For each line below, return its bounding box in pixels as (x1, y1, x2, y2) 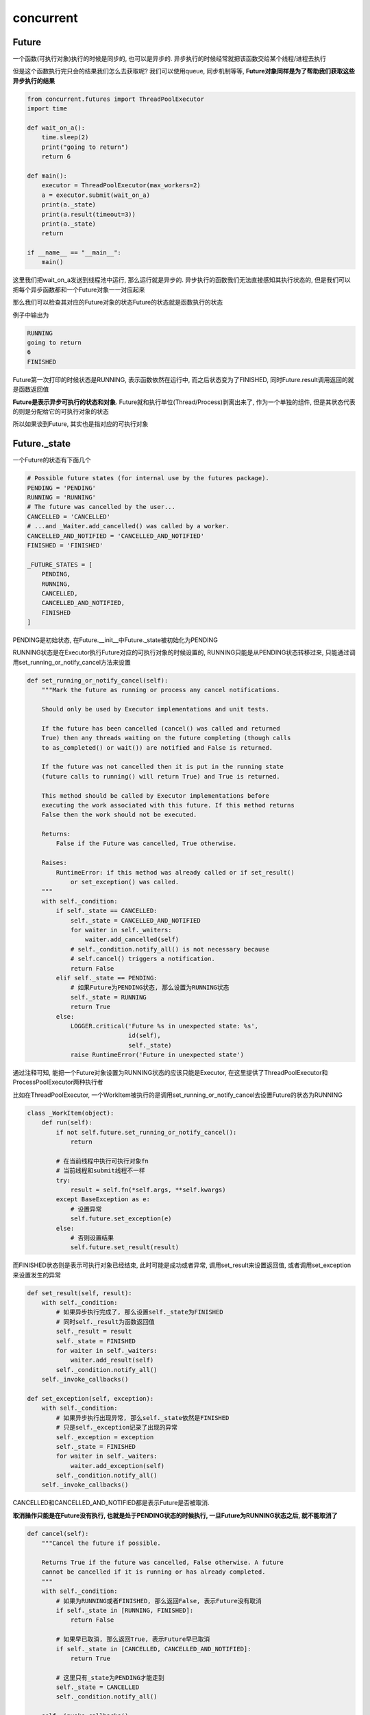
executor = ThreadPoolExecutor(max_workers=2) (41, 182, 201, 189)
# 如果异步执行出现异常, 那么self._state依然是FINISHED (56, 1414, 230, 1421)
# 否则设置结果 (70, 1233, 114, 1242)
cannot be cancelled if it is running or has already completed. (41, 1568, 266, 1576)
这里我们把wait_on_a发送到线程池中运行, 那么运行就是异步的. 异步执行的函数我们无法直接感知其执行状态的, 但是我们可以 (12, 276, 351, 284)
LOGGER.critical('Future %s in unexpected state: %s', (70, 1022, 259, 1030)
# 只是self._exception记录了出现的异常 (56, 1423, 178, 1432)
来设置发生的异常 (12, 1270, 61, 1279)
